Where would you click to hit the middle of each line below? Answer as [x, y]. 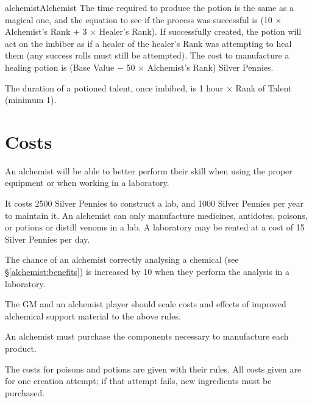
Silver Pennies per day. [48, 239]
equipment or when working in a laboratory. [87, 183]
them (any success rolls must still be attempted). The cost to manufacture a [147, 55]
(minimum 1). [31, 100]
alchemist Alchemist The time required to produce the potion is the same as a [150, 7]
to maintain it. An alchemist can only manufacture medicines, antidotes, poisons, [156, 215]
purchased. [25, 392]
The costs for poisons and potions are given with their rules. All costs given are [153, 369]
